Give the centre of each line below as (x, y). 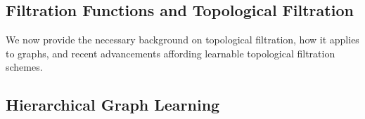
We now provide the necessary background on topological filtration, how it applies (182, 40)
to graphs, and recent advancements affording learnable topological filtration (171, 53)
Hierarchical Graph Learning (113, 105)
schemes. (24, 67)
